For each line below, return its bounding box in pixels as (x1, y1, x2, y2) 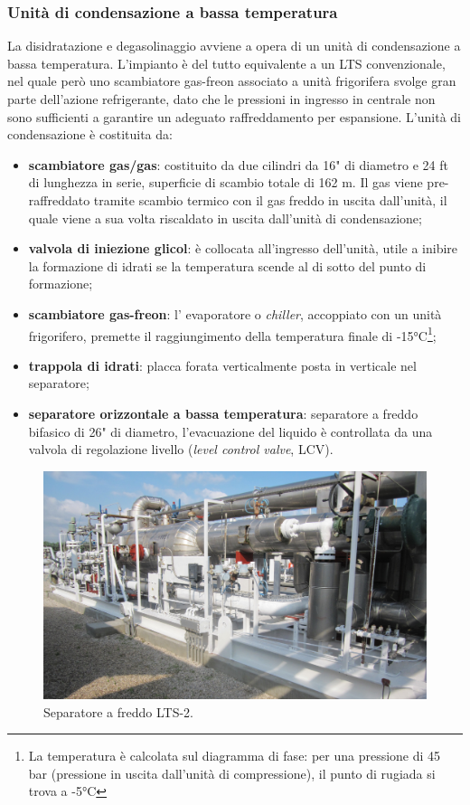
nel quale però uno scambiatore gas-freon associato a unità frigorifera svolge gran (7, 71, 456, 90)
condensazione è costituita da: (7, 125, 173, 144)
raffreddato (28, 190, 90, 209)
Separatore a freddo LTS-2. (43, 702, 193, 721)
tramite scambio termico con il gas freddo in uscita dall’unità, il (93, 190, 447, 209)
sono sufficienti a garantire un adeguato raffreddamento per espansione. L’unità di (7, 107, 461, 126)
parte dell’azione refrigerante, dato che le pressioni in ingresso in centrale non (7, 90, 436, 108)
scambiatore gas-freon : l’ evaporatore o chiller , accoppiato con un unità (28, 304, 442, 323)
